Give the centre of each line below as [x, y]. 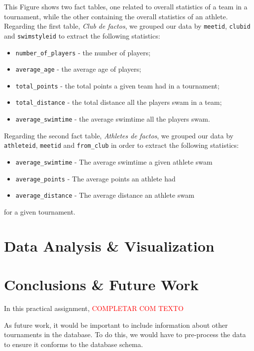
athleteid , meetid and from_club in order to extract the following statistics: [121, 145]
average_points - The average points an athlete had [95, 178]
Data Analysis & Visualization [109, 245]
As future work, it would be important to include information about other [116, 325]
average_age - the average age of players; [78, 69]
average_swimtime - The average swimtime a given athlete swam [114, 162]
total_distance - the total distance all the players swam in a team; [119, 102]
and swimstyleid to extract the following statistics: [82, 35]
